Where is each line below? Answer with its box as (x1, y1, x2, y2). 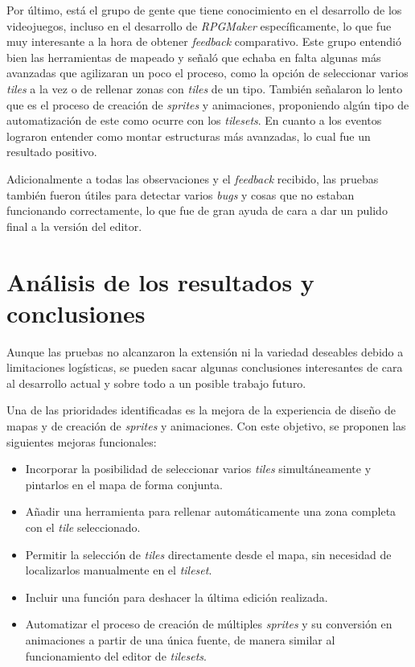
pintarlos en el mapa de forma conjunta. (25, 476, 223, 492)
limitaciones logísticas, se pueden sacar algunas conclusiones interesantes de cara (6, 359, 403, 376)
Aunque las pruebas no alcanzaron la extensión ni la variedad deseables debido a (6, 343, 404, 360)
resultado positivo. (6, 143, 97, 160)
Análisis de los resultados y (6, 265, 314, 298)
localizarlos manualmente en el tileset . (25, 562, 212, 578)
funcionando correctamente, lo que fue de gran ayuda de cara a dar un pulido (6, 202, 388, 219)
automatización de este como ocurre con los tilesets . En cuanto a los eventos (6, 112, 382, 129)
